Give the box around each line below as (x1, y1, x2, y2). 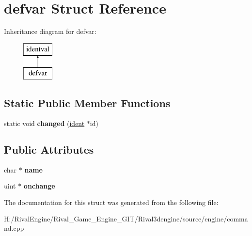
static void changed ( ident (4, 118, 85, 128)
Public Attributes (4, 142, 94, 157)
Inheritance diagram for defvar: (4, 26, 96, 36)
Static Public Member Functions (4, 95, 171, 110)
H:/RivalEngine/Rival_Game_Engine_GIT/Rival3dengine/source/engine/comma (4, 213, 248, 223)
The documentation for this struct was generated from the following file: (4, 197, 219, 207)
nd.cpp (4, 223, 24, 233)
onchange (23, 181, 55, 191)
